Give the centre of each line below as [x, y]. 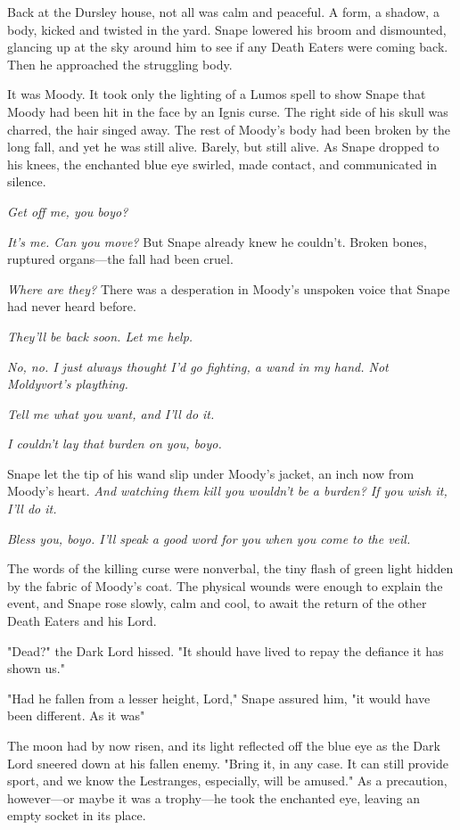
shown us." [36, 668]
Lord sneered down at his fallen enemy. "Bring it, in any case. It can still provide [228, 763]
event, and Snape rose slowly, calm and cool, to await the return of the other [217, 603]
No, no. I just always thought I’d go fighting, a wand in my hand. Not [198, 366]
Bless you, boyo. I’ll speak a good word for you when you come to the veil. [209, 538]
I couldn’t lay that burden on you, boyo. [115, 444]
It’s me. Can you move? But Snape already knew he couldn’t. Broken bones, [217, 241]
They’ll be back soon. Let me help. [100, 336]
